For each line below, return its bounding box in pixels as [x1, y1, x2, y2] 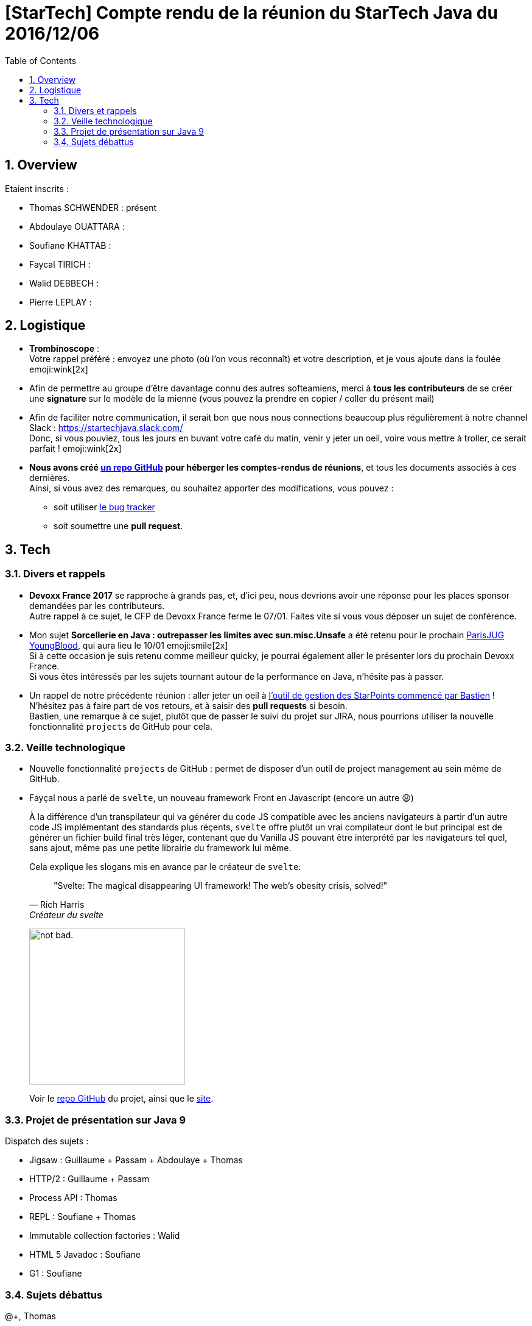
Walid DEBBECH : [29, 277, 99, 288]
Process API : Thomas [29, 1192, 117, 1203]
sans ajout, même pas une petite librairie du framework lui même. [29, 843, 292, 854]
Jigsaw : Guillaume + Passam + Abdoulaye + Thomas [29, 1155, 243, 1166]
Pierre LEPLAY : [29, 296, 92, 307]
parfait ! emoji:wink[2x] [29, 443, 122, 454]
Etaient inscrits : [5, 183, 69, 194]
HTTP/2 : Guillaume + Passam [29, 1174, 150, 1185]
